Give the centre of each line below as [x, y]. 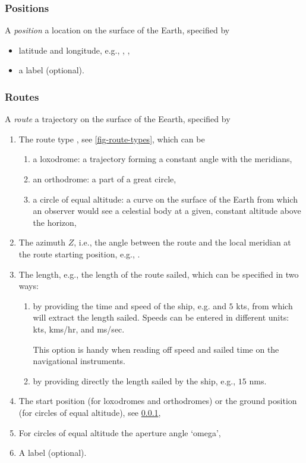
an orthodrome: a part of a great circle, [105, 179]
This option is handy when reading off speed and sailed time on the [156, 349]
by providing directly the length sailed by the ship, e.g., [134, 380]
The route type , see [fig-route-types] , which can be [112, 139]
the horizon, [55, 222]
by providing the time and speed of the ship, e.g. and [130, 305]
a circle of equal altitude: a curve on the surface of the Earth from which [165, 199]
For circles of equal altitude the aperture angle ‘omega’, [120, 432]
